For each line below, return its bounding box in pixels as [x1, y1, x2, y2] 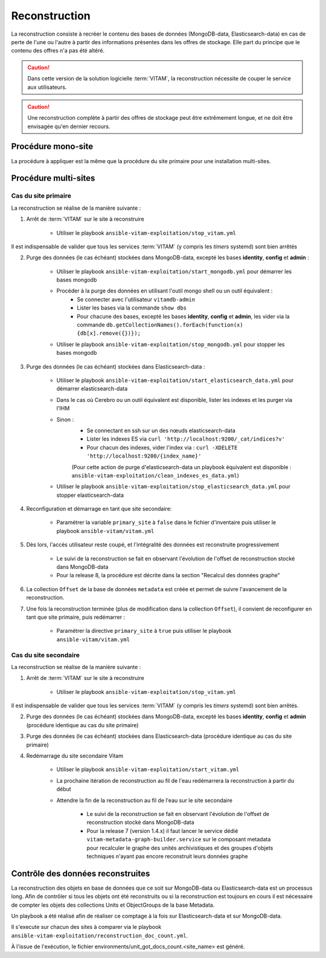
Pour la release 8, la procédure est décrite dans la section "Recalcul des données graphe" [56, 572, 281, 579]
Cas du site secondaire [11, 650, 80, 659]
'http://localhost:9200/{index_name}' [86, 453, 202, 459]
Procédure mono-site [11, 141, 94, 152]
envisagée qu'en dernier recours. [27, 123, 110, 130]
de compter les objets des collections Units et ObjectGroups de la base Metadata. [11, 901, 215, 908]
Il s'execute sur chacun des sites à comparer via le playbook [11, 924, 162, 931]
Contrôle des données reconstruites [11, 868, 150, 879]
